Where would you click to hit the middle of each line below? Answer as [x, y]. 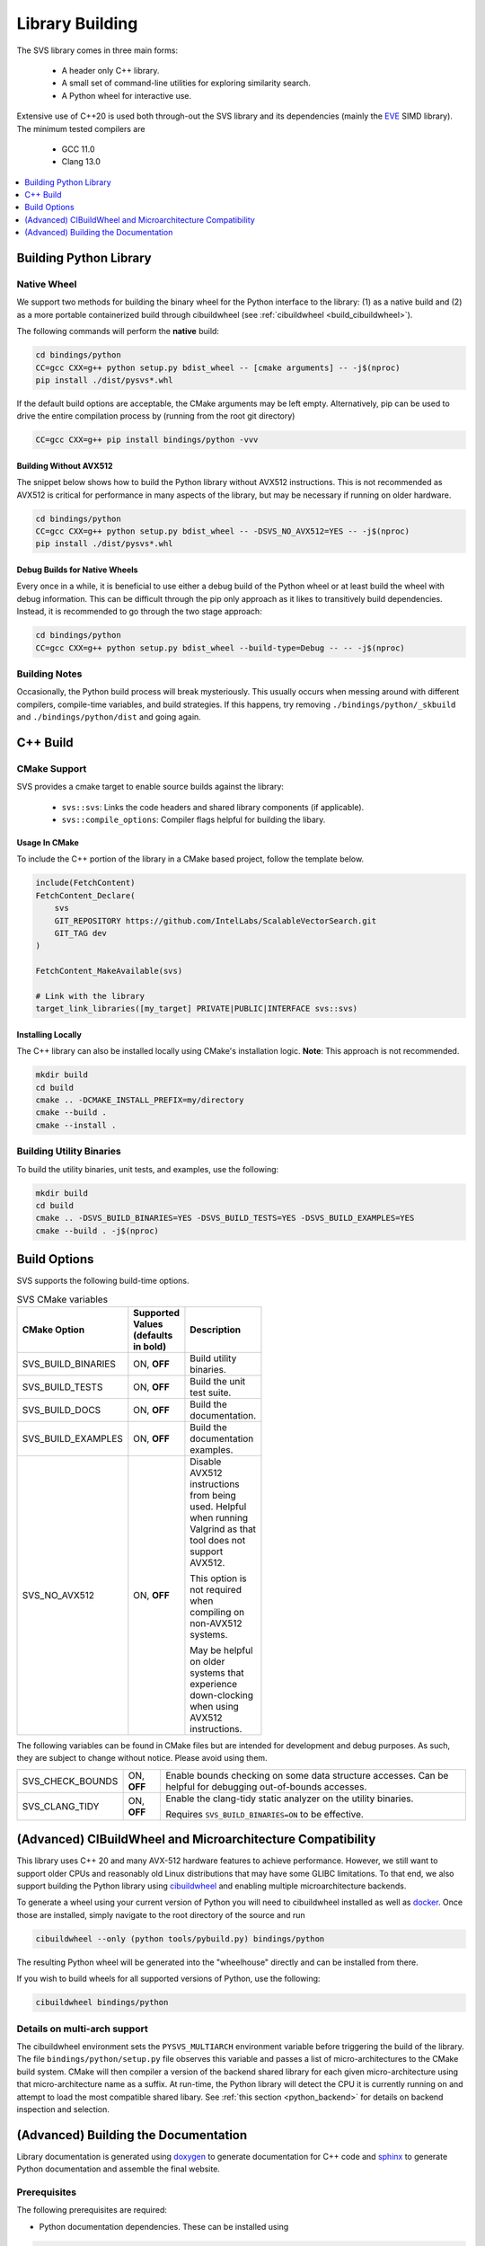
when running [219, 1518]
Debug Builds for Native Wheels [77, 570]
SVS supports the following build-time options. [103, 1281]
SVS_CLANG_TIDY [61, 1806]
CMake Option [53, 1330]
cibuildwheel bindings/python [102, 2003]
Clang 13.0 [81, 162]
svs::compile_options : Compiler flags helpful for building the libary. [194, 820]
